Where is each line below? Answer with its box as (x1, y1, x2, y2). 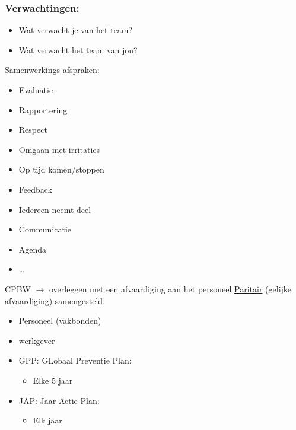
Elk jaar (33, 414, 62, 426)
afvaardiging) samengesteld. (5, 294, 105, 307)
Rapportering (18, 103, 68, 116)
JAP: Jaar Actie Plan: (18, 394, 100, 406)
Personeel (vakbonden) (18, 314, 101, 327)
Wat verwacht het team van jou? (18, 43, 138, 56)
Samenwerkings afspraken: (5, 63, 100, 76)
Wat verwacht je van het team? (18, 24, 133, 36)
